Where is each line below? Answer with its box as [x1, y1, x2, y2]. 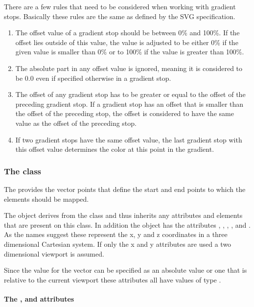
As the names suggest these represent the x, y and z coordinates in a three [4, 229, 228, 239]
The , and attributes [4, 293, 74, 304]
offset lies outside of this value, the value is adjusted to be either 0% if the [15, 37, 238, 47]
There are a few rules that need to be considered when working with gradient [4, 1, 236, 11]
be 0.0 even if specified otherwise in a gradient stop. [15, 72, 171, 83]
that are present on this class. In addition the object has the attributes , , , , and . [4, 219, 251, 230]
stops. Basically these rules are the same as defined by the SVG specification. [4, 11, 235, 21]
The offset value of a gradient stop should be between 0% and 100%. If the [15, 27, 240, 38]
